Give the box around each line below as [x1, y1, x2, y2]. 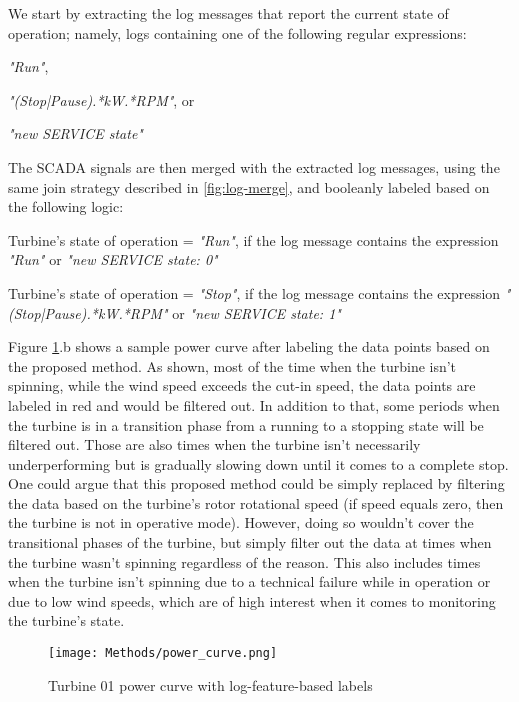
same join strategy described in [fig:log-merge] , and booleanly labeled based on [8, 176, 490, 197]
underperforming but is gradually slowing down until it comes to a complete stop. [8, 453, 509, 474]
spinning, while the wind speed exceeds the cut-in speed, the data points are [8, 375, 476, 396]
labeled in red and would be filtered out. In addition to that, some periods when [8, 394, 500, 415]
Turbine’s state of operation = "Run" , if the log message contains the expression [8, 229, 499, 250]
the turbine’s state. [8, 610, 125, 631]
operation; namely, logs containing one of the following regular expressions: [8, 22, 467, 43]
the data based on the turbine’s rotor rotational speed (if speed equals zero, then [8, 492, 504, 513]
